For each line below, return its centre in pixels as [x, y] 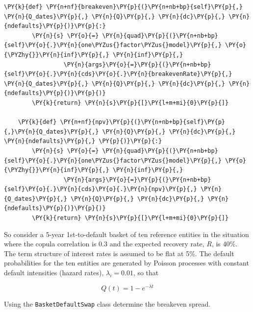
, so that [146, 273]
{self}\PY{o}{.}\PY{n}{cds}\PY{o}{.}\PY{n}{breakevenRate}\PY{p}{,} [118, 74]
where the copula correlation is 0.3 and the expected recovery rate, [104, 244]
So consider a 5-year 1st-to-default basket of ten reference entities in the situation [126, 234]
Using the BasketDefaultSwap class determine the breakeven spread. [107, 303]
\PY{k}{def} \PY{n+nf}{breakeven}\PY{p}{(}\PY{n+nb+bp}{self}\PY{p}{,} [123, 7]
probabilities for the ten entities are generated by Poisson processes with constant [126, 263]
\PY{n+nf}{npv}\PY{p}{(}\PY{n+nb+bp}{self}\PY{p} [143, 122]
